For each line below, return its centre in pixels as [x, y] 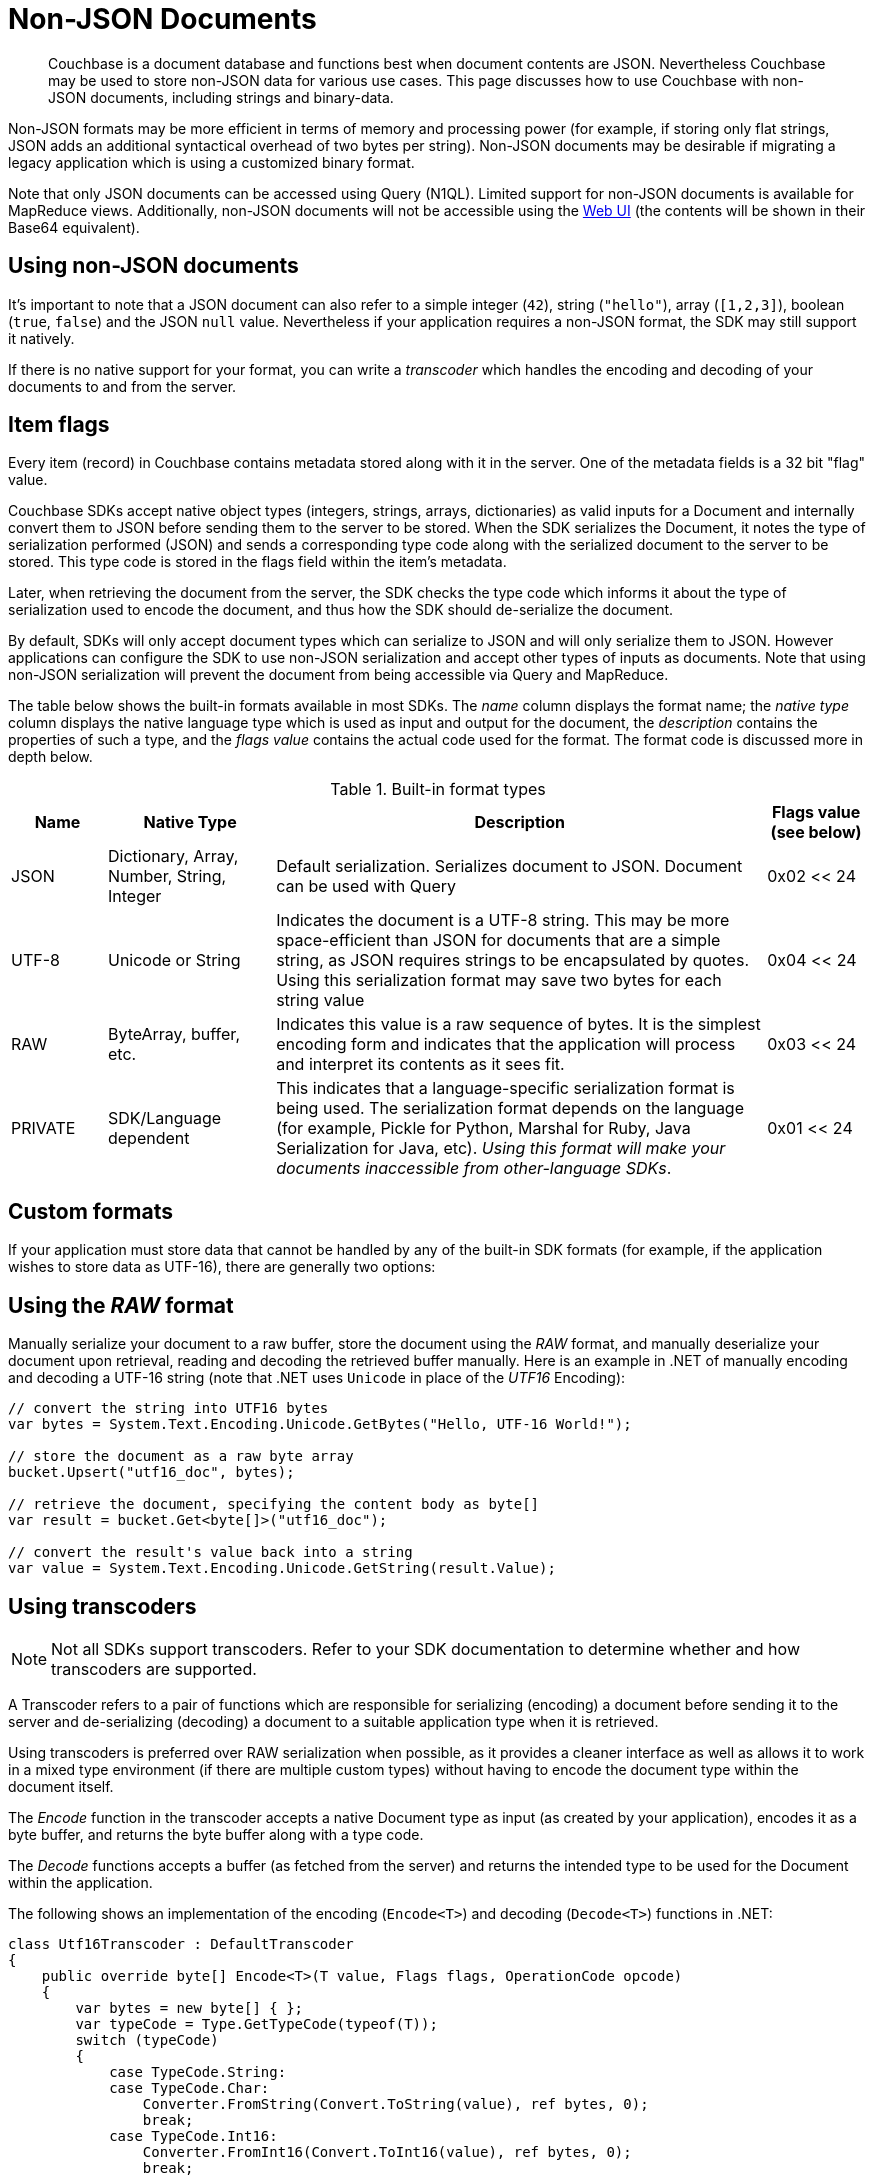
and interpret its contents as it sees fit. [420, 1064]
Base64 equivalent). [74, 227]
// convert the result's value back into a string [210, 1552]
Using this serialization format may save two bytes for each [499, 980]
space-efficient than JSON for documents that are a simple [498, 940]
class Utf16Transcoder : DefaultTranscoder [181, 1943]
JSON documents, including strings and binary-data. [221, 97]
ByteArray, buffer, [173, 1034]
